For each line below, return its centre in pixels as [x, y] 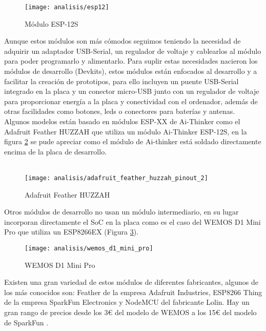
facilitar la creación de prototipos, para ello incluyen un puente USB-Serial [121, 81]
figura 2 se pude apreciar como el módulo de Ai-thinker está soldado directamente [133, 141]
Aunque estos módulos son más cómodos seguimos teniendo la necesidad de [122, 41]
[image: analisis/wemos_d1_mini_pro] [89, 248]
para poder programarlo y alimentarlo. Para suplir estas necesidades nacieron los [131, 61]
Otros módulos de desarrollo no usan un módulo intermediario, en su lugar [121, 212]
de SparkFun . [26, 322]
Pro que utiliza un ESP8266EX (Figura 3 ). [71, 232]
